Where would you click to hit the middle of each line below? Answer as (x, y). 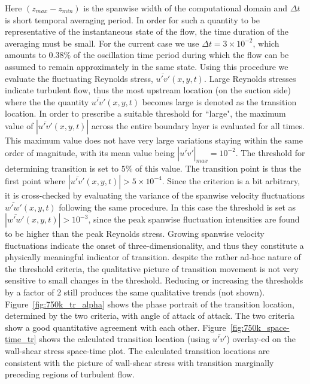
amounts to (25, 55)
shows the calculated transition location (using (124, 339)
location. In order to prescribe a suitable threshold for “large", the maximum (145, 113)
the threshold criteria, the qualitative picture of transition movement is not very (152, 268)
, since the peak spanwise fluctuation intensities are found (194, 219)
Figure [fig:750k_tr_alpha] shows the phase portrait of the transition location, (150, 304)
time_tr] (21, 339)
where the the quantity (47, 101)
